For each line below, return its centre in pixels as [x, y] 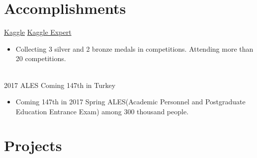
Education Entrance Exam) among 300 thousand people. [102, 111]
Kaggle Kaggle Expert [38, 32]
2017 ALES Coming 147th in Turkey [60, 85]
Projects [33, 145]
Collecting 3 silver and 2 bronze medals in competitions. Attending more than [134, 48]
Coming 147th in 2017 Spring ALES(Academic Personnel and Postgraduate [130, 102]
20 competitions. [41, 58]
